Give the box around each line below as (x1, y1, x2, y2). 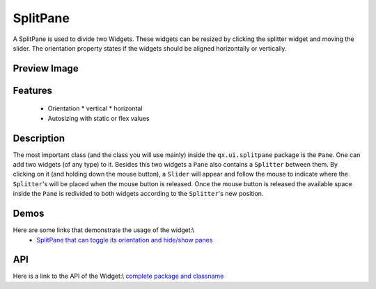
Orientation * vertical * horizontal (47, 104, 143, 113)
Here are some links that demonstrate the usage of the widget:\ (13, 226, 195, 234)
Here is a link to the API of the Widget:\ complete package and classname (13, 272, 224, 281)
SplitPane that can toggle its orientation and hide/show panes (36, 236, 213, 244)
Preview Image (13, 63, 79, 74)
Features (13, 84, 52, 97)
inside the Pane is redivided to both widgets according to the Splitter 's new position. (13, 190, 264, 198)
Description (13, 132, 65, 144)
